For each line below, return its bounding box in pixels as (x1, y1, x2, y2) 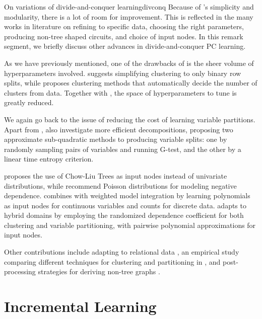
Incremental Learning (4, 296, 157, 316)
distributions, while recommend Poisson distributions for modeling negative (4, 180, 237, 191)
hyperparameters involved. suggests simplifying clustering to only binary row (4, 67, 241, 78)
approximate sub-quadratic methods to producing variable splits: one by (4, 134, 227, 144)
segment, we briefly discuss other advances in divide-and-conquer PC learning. (4, 41, 246, 51)
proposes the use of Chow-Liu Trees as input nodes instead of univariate (4, 170, 227, 181)
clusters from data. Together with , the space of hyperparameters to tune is (4, 87, 237, 98)
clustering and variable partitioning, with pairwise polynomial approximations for (4, 219, 256, 230)
